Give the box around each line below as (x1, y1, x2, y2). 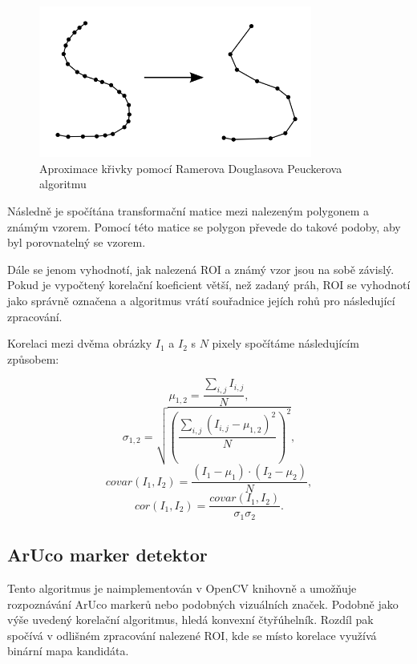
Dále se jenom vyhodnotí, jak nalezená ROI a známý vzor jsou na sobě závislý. (7, 260, 395, 277)
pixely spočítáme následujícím (212, 335, 359, 352)
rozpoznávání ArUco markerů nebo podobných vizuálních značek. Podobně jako (7, 595, 399, 612)
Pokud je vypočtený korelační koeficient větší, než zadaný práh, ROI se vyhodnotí (7, 276, 411, 293)
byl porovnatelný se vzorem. (7, 234, 146, 251)
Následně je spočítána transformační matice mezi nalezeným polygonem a (7, 203, 369, 219)
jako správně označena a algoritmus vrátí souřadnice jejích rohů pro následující (7, 292, 395, 308)
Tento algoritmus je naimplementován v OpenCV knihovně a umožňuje (7, 580, 357, 597)
